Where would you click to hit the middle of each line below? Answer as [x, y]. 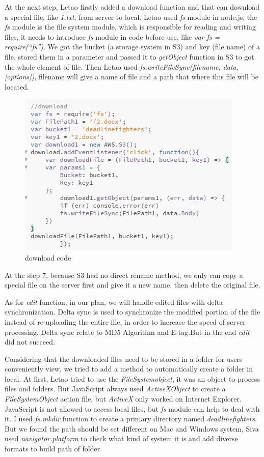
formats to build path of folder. [54, 449]
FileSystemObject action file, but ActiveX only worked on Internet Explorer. [123, 399]
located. [17, 86]
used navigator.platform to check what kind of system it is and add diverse [121, 438]
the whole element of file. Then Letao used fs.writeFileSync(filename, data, [122, 66]
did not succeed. [30, 342]
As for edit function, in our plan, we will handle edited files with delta [114, 302]
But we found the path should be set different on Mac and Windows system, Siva [132, 428]
